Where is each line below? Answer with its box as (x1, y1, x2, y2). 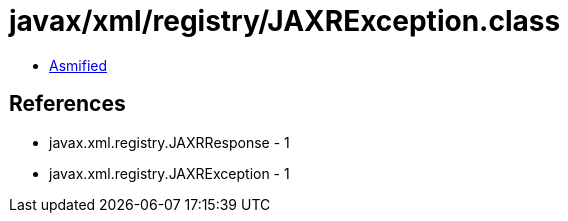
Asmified (49, 56, 108, 74)
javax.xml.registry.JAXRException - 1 (49, 164, 290, 182)
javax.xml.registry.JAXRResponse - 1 (49, 133, 290, 151)
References (9, 91, 126, 117)
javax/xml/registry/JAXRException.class (9, 4, 561, 38)
